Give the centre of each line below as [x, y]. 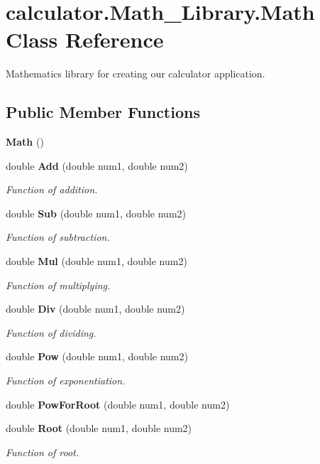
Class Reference [85, 39]
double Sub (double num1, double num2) [96, 213]
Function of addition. [52, 189]
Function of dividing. [51, 332]
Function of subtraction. [58, 237]
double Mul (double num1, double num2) [96, 261]
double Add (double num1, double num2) [97, 165]
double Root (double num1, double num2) [99, 428]
